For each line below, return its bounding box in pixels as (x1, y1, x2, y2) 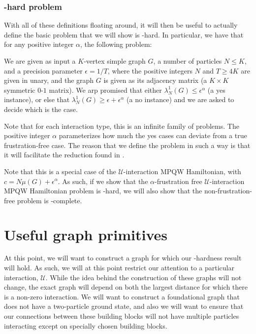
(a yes (207, 84, 225, 95)
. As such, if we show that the (58, 176, 148, 186)
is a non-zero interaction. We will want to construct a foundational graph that (4, 291, 240, 301)
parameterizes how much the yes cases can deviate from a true (59, 130, 247, 141)
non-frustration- (204, 186, 252, 196)
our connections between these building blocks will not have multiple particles (4, 311, 239, 321)
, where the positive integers (107, 65, 192, 75)
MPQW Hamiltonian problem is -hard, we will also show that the (4, 186, 202, 196)
